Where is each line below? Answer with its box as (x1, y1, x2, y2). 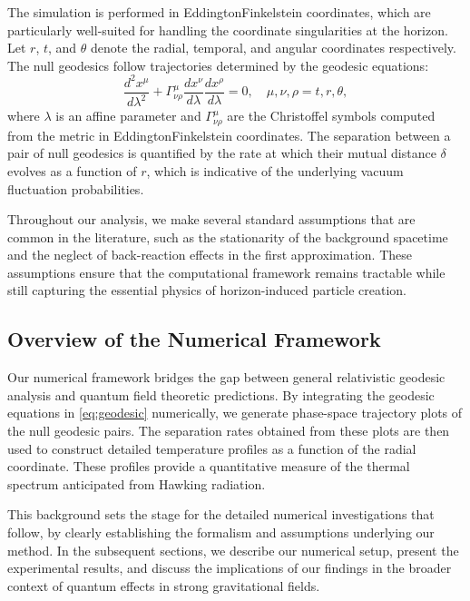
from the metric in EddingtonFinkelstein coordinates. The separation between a (7, 125, 451, 144)
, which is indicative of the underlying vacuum (146, 161, 404, 180)
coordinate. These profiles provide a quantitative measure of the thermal (7, 457, 410, 476)
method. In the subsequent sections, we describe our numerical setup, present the (7, 540, 459, 559)
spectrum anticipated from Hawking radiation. (7, 474, 266, 493)
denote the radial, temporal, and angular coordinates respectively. (91, 38, 456, 57)
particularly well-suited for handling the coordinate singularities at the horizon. (7, 20, 448, 39)
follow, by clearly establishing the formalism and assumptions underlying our (7, 523, 435, 542)
